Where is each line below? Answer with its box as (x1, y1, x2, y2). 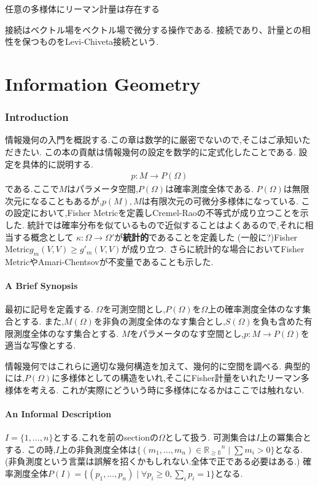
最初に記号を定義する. (5, 303, 93, 315)
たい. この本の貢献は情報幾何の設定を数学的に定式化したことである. (21, 145, 296, 158)
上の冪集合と (260, 431, 312, 444)
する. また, (21, 314, 64, 327)
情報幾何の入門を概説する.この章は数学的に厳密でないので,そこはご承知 (5, 133, 293, 146)
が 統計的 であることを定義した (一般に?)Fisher (114, 230, 298, 243)
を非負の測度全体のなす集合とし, (93, 314, 225, 327)
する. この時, (5, 442, 56, 455)
